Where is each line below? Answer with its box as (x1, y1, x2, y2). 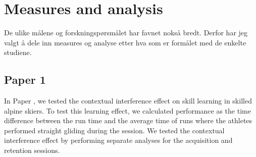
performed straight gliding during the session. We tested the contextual (4, 125, 225, 135)
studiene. (4, 47, 32, 58)
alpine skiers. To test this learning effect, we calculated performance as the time (4, 105, 251, 116)
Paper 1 (4, 72, 46, 87)
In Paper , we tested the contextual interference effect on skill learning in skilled (4, 95, 252, 106)
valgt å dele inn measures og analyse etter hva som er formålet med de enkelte (4, 37, 246, 47)
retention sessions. (4, 145, 60, 155)
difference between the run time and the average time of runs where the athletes (4, 115, 252, 126)
